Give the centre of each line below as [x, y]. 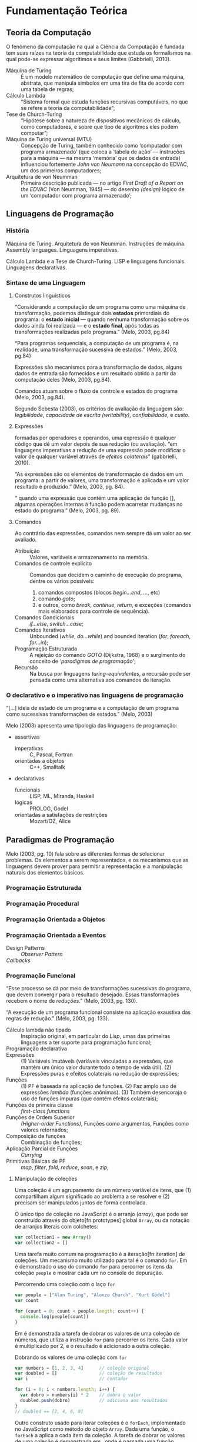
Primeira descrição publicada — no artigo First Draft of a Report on [102, 183]
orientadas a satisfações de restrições [61, 815]
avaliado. [26, 539]
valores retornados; [45, 1130]
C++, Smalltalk [47, 767]
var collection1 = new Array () [53, 1237]
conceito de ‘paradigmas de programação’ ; [83, 661]
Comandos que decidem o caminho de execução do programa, [106, 575]
